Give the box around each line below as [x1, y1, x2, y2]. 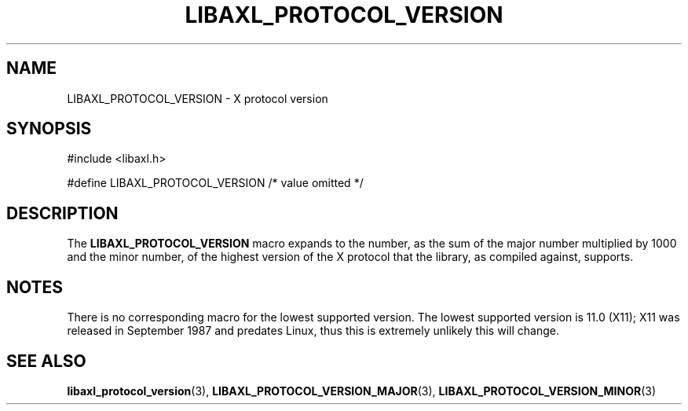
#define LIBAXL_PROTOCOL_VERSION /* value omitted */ [67, 176, 364, 190]
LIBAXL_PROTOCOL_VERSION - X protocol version [67, 91, 328, 105]
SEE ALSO [6, 350, 86, 371]
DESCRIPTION [6, 203, 119, 223]
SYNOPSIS [6, 119, 92, 139]
